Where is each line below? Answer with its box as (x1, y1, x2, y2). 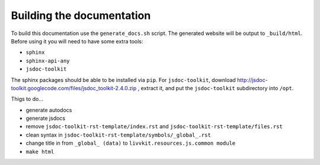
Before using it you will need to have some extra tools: (11, 37, 143, 45)
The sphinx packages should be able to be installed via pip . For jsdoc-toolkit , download (11, 76, 236, 83)
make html (25, 148, 55, 155)
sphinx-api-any (25, 57, 71, 64)
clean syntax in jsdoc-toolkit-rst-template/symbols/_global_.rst (25, 131, 212, 138)
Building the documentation (11, 9, 151, 22)
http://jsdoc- (237, 76, 268, 83)
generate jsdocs (25, 115, 65, 122)
